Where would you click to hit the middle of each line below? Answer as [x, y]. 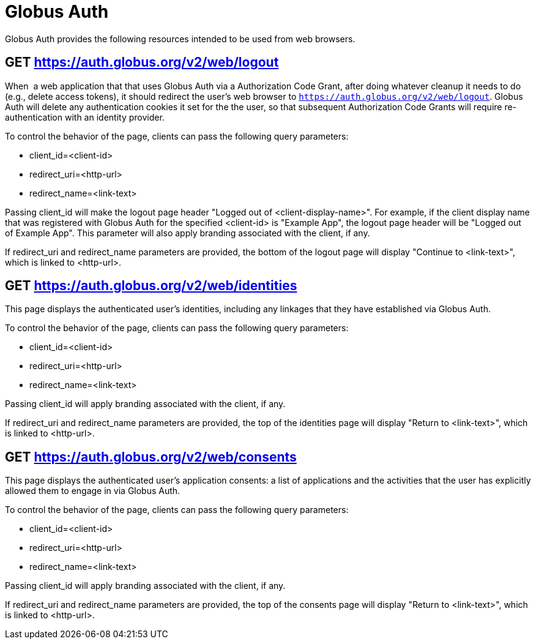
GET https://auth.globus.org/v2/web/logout [142, 62]
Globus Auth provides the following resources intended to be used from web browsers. [180, 39]
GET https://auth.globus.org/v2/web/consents [151, 457]
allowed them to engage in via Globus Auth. [93, 491]
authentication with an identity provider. [85, 117]
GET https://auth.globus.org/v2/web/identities [151, 286]
